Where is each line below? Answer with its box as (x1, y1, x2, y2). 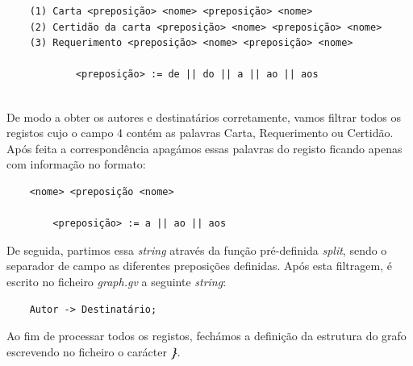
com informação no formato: (6, 156, 146, 173)
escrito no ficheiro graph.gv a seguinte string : (6, 272, 227, 289)
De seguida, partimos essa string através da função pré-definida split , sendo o (6, 241, 387, 258)
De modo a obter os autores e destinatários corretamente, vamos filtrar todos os (6, 108, 402, 125)
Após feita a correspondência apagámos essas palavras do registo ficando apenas (6, 139, 403, 156)
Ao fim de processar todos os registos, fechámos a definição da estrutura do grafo (6, 327, 407, 344)
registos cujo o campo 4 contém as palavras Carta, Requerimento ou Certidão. (6, 124, 394, 141)
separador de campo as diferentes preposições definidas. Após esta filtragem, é (6, 257, 392, 274)
